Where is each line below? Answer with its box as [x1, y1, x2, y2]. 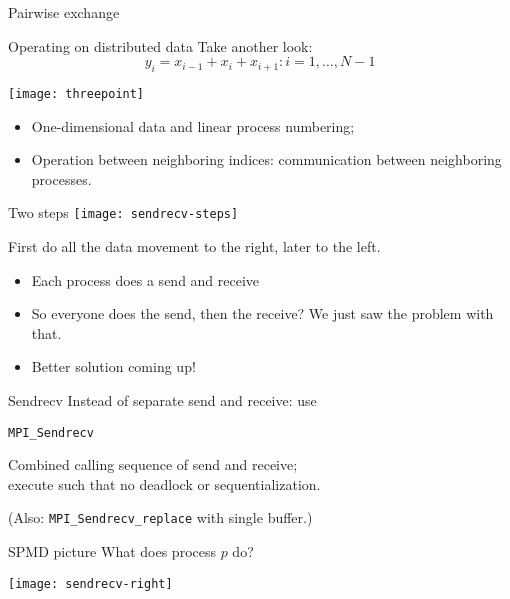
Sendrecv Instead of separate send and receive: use [8, 390, 317, 411]
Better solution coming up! [31, 356, 196, 377]
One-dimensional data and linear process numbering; [31, 115, 355, 136]
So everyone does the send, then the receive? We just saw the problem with [31, 303, 494, 324]
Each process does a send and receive [31, 269, 260, 290]
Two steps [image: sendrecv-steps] [8, 202, 239, 223]
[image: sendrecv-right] [8, 576, 173, 591]
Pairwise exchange [8, 2, 120, 22]
